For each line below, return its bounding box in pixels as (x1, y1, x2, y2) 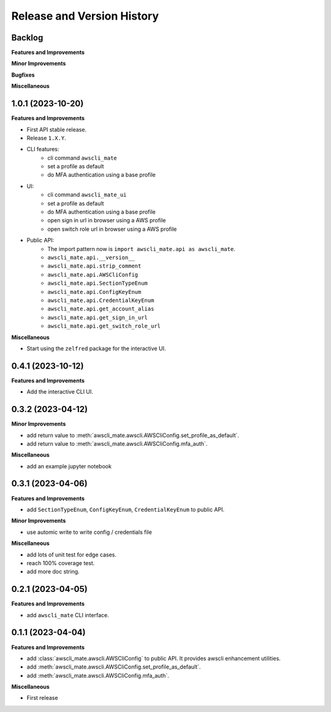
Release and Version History (11, 9, 159, 23)
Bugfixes (11, 71, 35, 78)
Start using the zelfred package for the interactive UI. (26, 345, 166, 352)
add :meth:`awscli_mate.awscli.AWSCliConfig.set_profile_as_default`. (26, 663, 201, 670)
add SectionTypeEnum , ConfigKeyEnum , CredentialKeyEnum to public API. (26, 506, 225, 513)
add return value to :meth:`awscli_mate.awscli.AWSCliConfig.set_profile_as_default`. (26, 432, 239, 439)
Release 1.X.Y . (26, 134, 67, 141)
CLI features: (26, 146, 59, 153)
